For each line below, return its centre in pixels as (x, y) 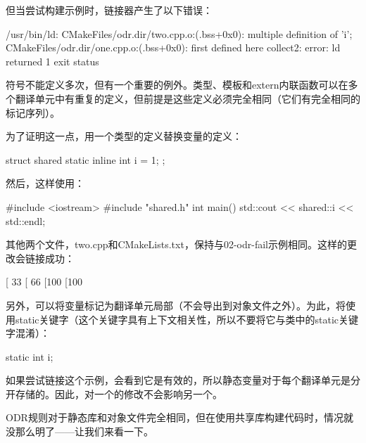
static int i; (30, 356)
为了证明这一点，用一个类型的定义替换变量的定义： (124, 136)
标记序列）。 (33, 112)
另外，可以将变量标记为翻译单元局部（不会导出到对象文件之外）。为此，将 (176, 305)
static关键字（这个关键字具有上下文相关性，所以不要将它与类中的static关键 (187, 319)
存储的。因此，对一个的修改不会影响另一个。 (119, 393)
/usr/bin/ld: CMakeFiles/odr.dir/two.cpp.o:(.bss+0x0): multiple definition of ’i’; (179, 33)
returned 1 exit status (52, 61)
